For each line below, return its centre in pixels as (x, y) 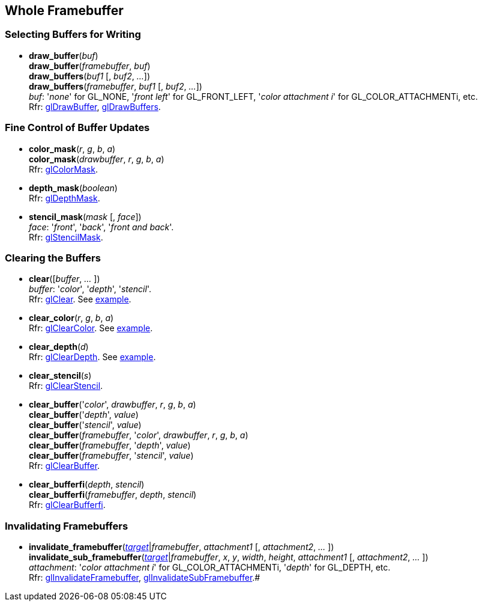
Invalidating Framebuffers (67, 526)
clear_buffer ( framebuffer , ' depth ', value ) (110, 445)
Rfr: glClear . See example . (80, 299)
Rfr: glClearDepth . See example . (92, 357)
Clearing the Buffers (53, 258)
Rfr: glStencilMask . (66, 237)
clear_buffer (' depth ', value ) (84, 415)
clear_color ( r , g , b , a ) (71, 318)
